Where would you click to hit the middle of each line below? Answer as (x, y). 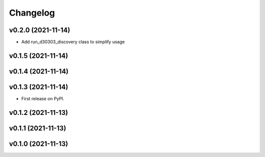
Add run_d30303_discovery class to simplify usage (73, 42)
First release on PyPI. (43, 99)
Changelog (32, 13)
